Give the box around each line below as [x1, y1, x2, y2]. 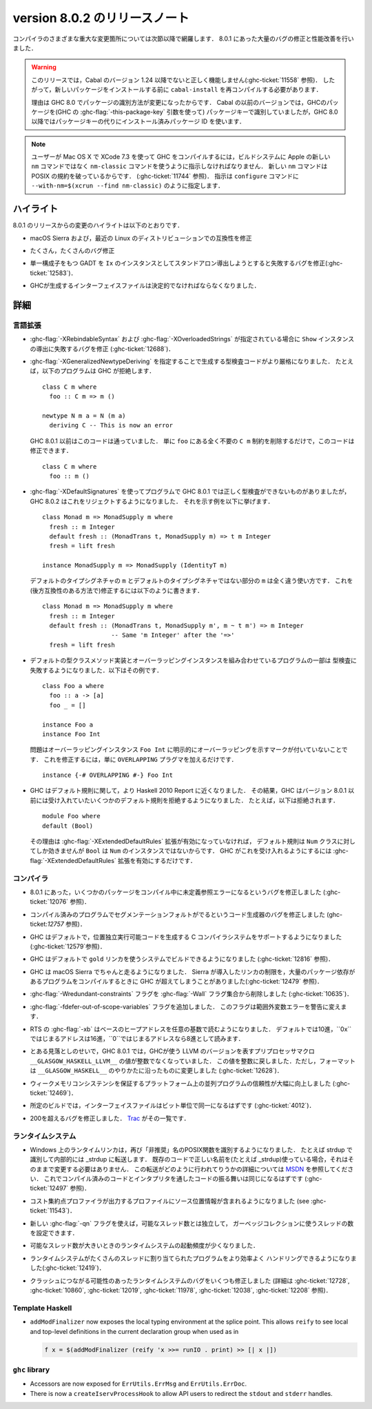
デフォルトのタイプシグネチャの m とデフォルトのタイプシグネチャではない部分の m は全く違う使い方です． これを [30, 576, 353, 585]
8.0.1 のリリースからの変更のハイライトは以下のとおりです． [12, 221, 184, 230]
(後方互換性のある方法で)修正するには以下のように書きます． [30, 586, 203, 594]
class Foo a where [42, 682, 105, 689]
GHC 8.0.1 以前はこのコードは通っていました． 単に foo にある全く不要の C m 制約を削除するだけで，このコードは [30, 436, 355, 445]
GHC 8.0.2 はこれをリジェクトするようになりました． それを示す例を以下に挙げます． [30, 497, 274, 505]
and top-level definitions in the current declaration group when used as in [30, 1327, 239, 1335]
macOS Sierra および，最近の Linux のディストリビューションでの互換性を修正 [30, 234, 252, 242]
